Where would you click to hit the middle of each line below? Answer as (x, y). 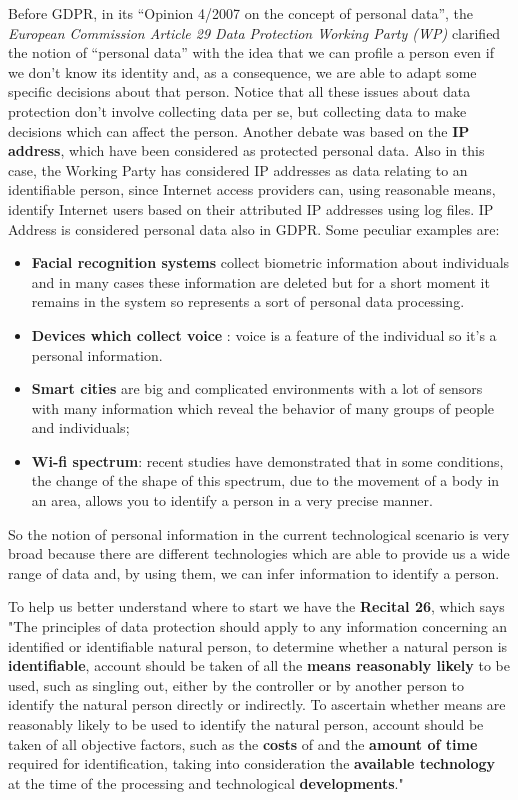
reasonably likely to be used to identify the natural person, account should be (246, 724)
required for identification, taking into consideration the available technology (252, 763)
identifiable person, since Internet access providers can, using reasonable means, (252, 189)
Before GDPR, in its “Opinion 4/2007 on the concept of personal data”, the (241, 13)
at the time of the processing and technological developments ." (206, 782)
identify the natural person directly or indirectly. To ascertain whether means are (257, 704)
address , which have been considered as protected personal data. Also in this (246, 150)
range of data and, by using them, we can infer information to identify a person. (254, 572)
